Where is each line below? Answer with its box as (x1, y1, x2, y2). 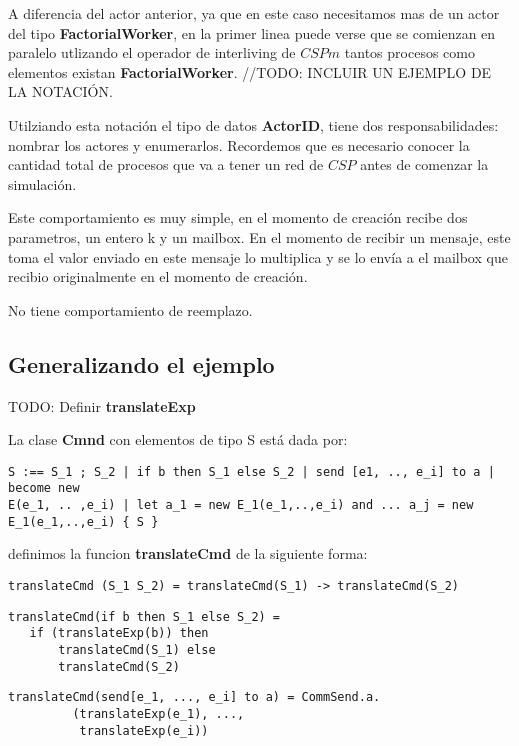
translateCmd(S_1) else (58, 642, 216, 657)
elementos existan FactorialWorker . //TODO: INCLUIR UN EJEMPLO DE (8, 61, 492, 82)
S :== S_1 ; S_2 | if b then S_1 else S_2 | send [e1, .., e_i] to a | (8, 464, 495, 479)
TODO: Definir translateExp (8, 395, 196, 416)
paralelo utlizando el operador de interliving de (8, 42, 296, 63)
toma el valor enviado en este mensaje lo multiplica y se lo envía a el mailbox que (8, 246, 508, 267)
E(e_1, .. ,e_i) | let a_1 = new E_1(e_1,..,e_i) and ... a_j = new (8, 498, 474, 513)
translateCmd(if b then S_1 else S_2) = (8, 609, 281, 624)
